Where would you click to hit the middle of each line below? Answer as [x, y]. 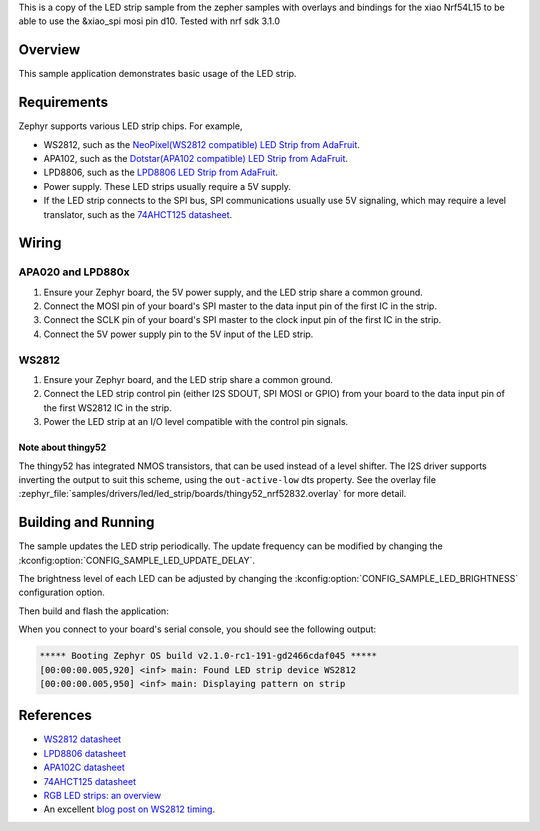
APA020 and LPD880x [74, 272]
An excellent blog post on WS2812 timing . [129, 809]
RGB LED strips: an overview [102, 796]
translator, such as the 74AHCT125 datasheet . [138, 214]
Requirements [63, 102]
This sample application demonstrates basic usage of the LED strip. [157, 74]
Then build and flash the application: [93, 611]
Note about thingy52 [62, 447]
